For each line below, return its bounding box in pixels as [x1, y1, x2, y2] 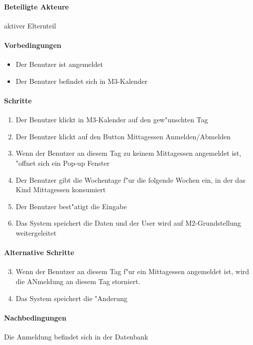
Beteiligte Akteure [4, 1, 69, 11]
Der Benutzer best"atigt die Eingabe [15, 201, 127, 211]
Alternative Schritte [4, 247, 74, 258]
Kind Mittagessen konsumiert [15, 184, 106, 195]
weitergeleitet [15, 227, 57, 238]
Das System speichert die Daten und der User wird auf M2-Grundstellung [15, 218, 241, 228]
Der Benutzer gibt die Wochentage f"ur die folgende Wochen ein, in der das [15, 174, 246, 185]
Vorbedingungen [4, 39, 61, 50]
